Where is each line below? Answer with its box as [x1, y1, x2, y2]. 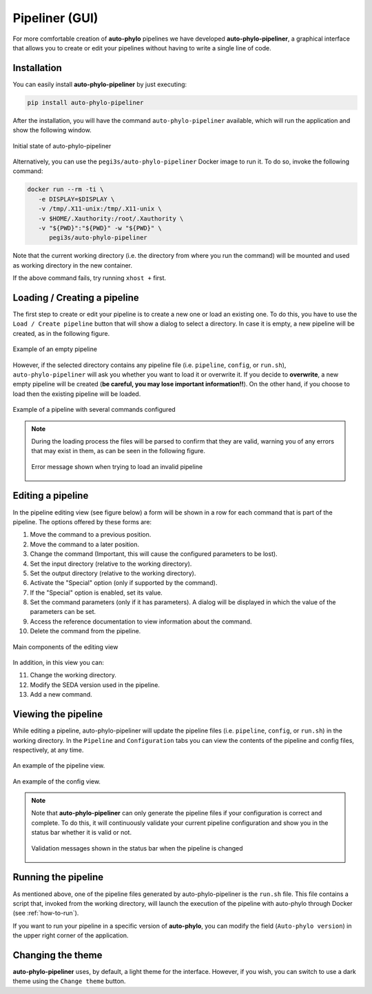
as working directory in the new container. [12, 261, 132, 269]
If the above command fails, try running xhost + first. [12, 274, 167, 282]
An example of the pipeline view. [12, 762, 105, 770]
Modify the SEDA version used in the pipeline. [30, 680, 160, 689]
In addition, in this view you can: [12, 659, 105, 667]
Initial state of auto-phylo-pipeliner [12, 141, 112, 150]
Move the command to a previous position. [30, 530, 152, 539]
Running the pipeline [12, 871, 103, 883]
